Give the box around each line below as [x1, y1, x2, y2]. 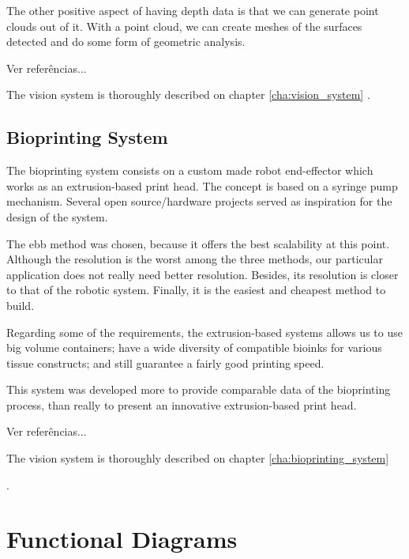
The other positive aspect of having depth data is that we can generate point [6, 2, 379, 18]
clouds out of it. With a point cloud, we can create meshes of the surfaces [6, 17, 362, 34]
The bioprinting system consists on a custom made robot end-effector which [6, 162, 373, 179]
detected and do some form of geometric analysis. [6, 33, 246, 50]
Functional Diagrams [6, 523, 238, 555]
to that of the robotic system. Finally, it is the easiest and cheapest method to [6, 281, 386, 298]
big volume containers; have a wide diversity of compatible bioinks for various [6, 339, 382, 356]
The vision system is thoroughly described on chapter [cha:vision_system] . [6, 86, 370, 103]
